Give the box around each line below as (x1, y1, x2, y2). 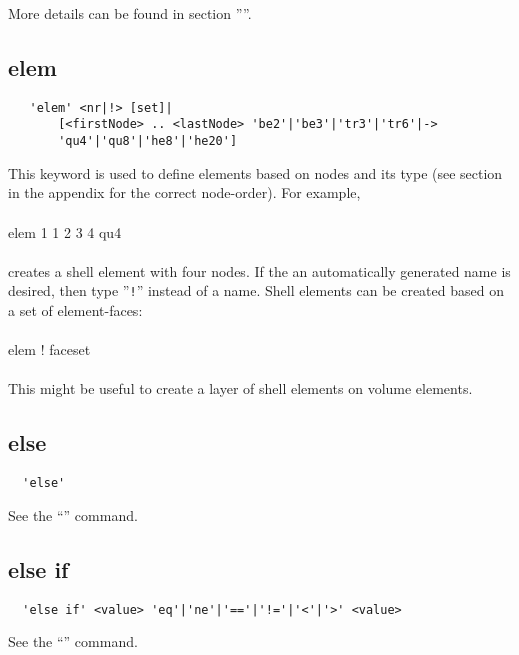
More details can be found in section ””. (8, 3, 252, 23)
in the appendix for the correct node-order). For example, (8, 182, 361, 203)
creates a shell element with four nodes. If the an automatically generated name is (8, 260, 511, 281)
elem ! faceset (8, 339, 91, 360)
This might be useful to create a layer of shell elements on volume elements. (8, 378, 473, 399)
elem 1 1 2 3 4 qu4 (8, 221, 122, 242)
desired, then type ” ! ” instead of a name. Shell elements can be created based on (8, 280, 504, 301)
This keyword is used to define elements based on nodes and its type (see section (8, 162, 503, 183)
